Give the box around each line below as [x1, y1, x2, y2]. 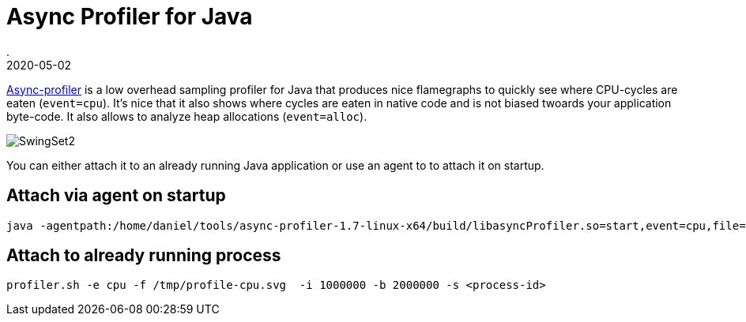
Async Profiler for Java [6, 3, 253, 30]
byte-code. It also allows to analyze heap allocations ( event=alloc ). [6, 109, 367, 123]
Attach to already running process [6, 245, 281, 266]
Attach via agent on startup [6, 185, 226, 206]
